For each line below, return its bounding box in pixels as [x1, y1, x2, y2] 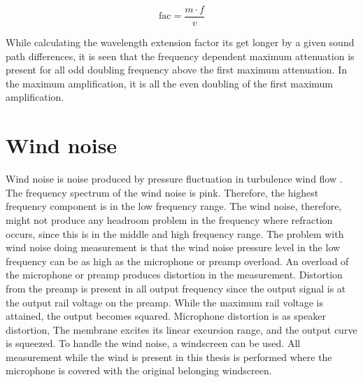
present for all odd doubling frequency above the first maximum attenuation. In [6, 62, 348, 77]
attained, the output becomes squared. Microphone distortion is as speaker [6, 309, 326, 323]
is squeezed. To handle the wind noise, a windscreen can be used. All [6, 336, 301, 351]
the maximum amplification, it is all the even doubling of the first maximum [6, 76, 334, 90]
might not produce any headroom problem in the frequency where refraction [6, 212, 333, 227]
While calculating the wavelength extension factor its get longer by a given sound [6, 35, 355, 50]
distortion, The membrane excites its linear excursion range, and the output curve [6, 322, 357, 337]
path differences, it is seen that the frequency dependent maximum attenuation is [6, 48, 355, 63]
